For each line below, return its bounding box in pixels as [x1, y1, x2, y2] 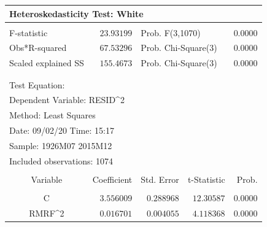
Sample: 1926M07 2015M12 [9, 139, 112, 152]
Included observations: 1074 [9, 154, 113, 167]
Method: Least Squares [9, 109, 96, 121]
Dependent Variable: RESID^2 [9, 93, 125, 106]
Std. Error [141, 172, 179, 185]
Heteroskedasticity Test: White [9, 7, 144, 20]
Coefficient [92, 172, 133, 185]
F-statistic [9, 26, 48, 39]
